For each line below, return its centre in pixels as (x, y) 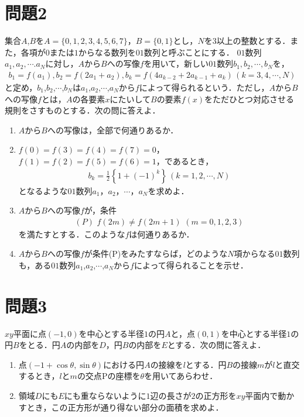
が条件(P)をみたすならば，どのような (156, 254)
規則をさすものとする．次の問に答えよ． (83, 110)
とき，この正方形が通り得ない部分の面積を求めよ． (125, 407)
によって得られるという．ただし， (204, 87)
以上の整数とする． (253, 41)
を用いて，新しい (176, 63)
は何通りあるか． (162, 234)
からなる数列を (107, 52)
